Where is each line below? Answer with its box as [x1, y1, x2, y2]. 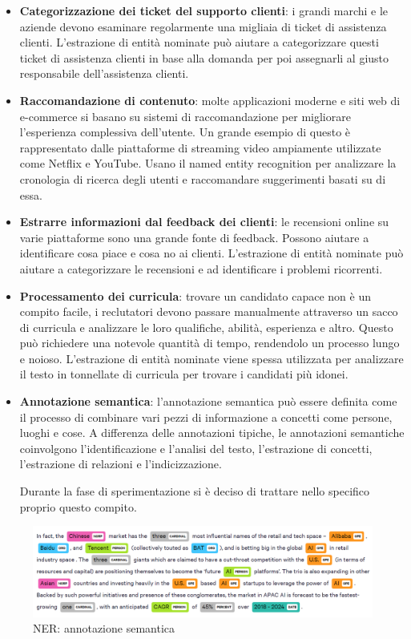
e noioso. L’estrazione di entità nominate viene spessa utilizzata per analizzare [19, 350, 404, 366]
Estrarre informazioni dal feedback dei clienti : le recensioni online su [19, 213, 389, 230]
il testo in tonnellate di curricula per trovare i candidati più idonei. [19, 366, 349, 382]
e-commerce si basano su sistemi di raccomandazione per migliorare [19, 107, 351, 124]
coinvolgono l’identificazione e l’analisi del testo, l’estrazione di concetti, [19, 439, 373, 456]
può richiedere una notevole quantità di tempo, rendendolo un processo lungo [19, 334, 400, 351]
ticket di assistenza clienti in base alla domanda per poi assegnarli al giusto [19, 49, 389, 66]
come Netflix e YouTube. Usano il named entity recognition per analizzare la [19, 155, 397, 172]
